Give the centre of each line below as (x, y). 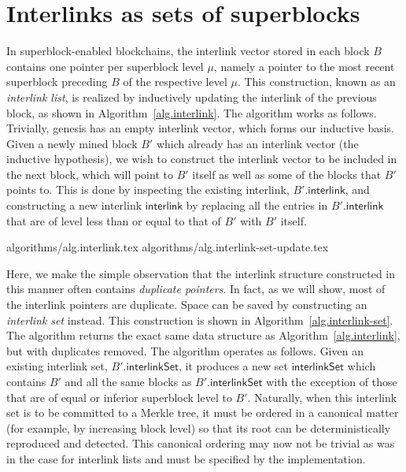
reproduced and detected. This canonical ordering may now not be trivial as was (201, 443)
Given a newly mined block (72, 143)
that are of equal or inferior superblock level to (119, 397)
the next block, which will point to (90, 174)
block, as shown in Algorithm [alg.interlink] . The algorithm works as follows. (192, 112)
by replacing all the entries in (257, 205)
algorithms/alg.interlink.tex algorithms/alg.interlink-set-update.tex (168, 247)
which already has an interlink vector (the (257, 143)
